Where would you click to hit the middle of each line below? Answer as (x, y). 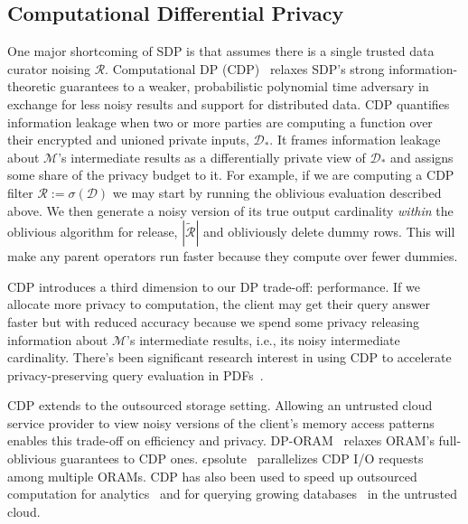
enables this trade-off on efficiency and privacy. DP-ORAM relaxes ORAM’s (221, 440)
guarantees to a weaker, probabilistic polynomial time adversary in (244, 86)
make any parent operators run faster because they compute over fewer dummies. (233, 256)
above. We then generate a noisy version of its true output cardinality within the (230, 210)
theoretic (32, 86)
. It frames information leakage (355, 140)
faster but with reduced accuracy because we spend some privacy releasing (213, 321)
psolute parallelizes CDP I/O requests (315, 458)
